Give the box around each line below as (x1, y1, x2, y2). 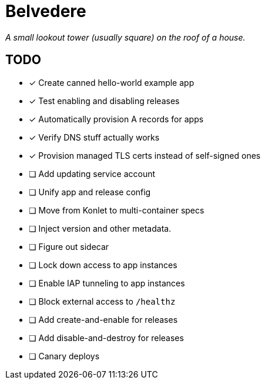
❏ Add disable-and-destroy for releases (29, 332, 184, 343)
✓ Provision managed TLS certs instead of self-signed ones (29, 150, 261, 161)
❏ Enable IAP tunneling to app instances (29, 278, 185, 288)
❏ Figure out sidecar (29, 241, 109, 252)
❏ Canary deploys (29, 350, 100, 361)
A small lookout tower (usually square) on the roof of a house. (5, 32, 246, 42)
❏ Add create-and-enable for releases (29, 314, 178, 325)
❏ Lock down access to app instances (29, 259, 177, 270)
